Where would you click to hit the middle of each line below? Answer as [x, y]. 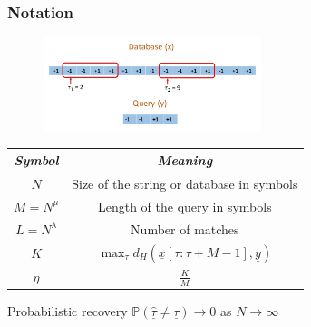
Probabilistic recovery [68, 311]
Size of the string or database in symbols [185, 184]
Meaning [185, 160]
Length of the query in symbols [185, 206]
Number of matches [185, 228]
